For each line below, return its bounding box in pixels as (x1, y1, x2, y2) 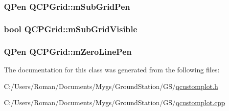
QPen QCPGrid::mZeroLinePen (4, 45, 132, 57)
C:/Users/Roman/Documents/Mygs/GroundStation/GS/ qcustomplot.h (4, 81, 218, 91)
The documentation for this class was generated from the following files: (4, 64, 220, 74)
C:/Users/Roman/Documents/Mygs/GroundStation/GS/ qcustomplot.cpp (4, 97, 225, 108)
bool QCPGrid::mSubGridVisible (4, 22, 137, 35)
